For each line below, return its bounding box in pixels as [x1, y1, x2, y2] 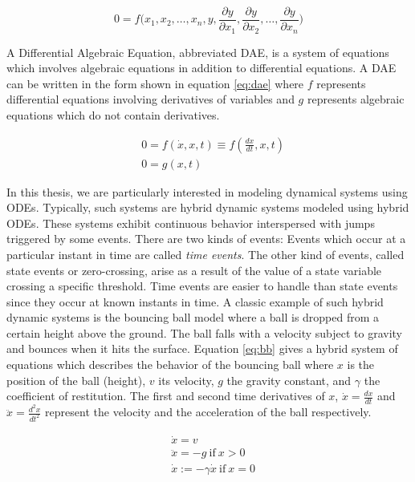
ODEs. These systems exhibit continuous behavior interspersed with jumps [6, 214, 375, 231]
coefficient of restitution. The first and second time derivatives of [6, 387, 325, 404]
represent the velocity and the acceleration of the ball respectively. [45, 403, 372, 420]
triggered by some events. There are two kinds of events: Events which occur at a [6, 230, 406, 247]
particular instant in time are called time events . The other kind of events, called [6, 245, 405, 262]
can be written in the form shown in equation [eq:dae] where [6, 75, 304, 91]
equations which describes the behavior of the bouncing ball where [6, 356, 334, 373]
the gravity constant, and [226, 371, 352, 388]
